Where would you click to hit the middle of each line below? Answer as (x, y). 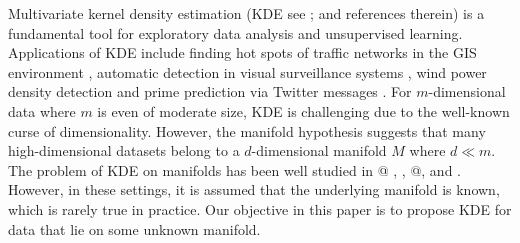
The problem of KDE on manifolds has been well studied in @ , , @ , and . (234, 169)
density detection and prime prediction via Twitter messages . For (210, 91)
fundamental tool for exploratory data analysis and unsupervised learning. (235, 32)
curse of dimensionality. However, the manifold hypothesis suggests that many (247, 130)
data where (42, 110)
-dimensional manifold (319, 150)
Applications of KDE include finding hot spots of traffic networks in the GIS (242, 52)
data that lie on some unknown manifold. (134, 228)
